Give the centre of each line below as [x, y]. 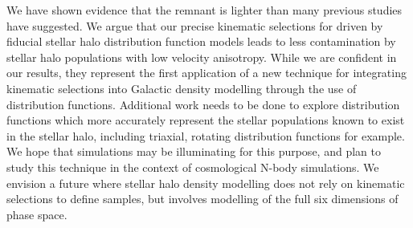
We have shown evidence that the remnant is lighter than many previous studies [204, 10]
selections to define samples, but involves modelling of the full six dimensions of [202, 199]
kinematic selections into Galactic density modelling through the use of [182, 88]
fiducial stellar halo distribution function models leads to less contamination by [201, 41]
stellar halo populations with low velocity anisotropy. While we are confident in [202, 57]
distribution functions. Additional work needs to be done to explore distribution [203, 104]
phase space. [37, 214]
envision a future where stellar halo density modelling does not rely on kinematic [206, 183]
